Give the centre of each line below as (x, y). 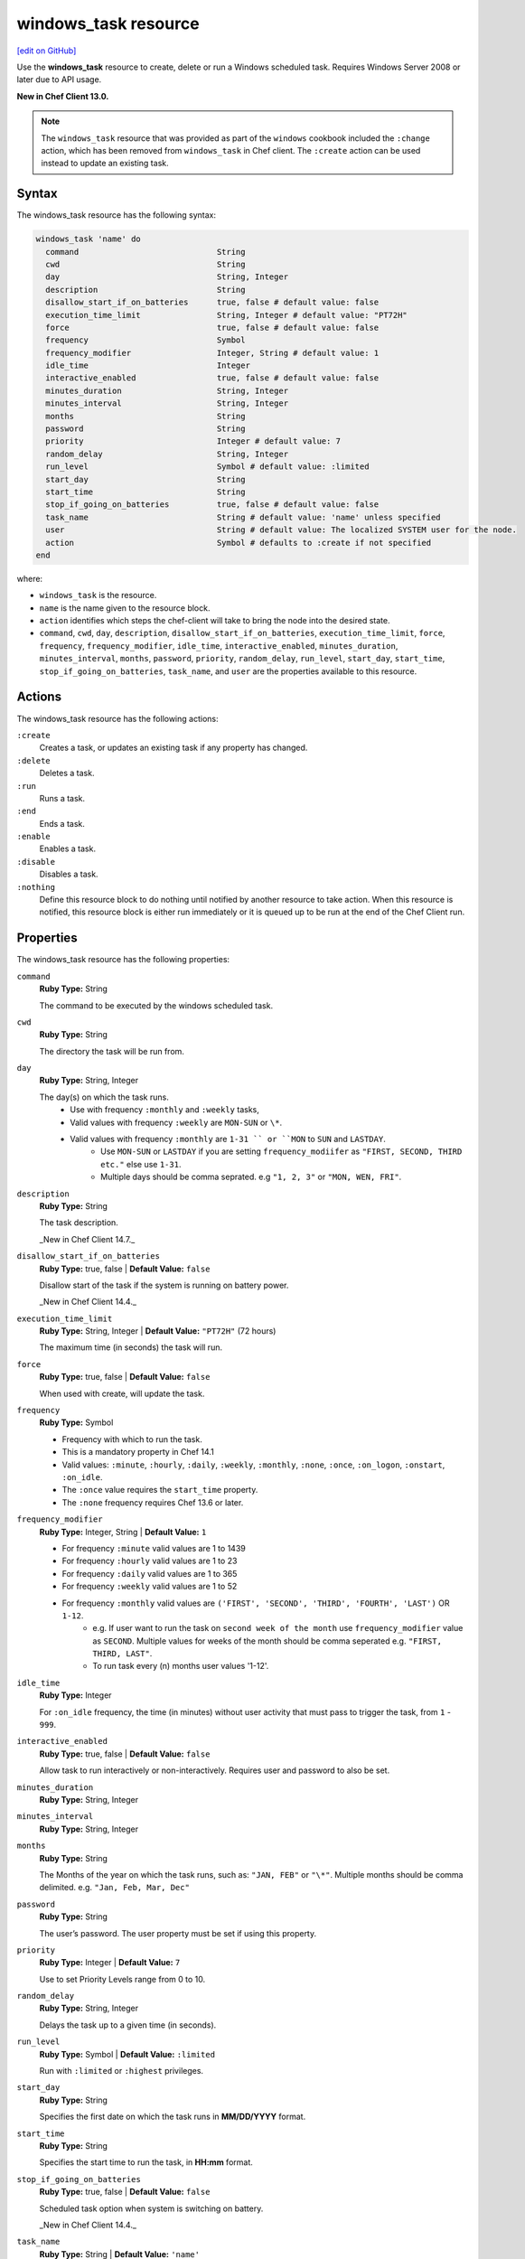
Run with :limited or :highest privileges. (121, 2071)
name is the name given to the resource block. (125, 608)
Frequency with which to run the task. (132, 1439)
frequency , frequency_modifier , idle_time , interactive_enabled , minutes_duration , (219, 645)
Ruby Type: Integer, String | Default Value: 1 (123, 1532)
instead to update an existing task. (105, 164)
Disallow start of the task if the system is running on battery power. (164, 1285)
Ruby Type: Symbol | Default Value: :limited (127, 2054)
